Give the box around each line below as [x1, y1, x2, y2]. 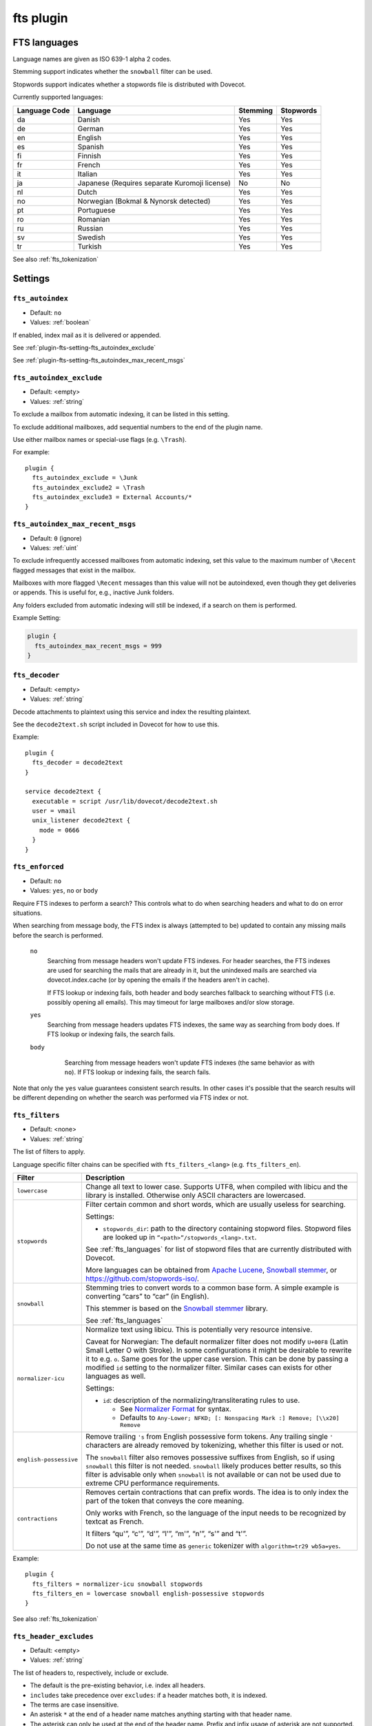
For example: [12, 448, 50, 456]
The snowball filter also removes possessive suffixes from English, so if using [85, 1452, 335, 1462]
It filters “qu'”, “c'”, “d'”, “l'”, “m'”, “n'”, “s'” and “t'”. [85, 1529, 247, 1538]
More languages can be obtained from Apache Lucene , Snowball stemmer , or [85, 1265, 338, 1274]
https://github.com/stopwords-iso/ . [85, 1274, 200, 1283]
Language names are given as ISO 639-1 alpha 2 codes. [12, 55, 172, 64]
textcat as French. [85, 1516, 144, 1526]
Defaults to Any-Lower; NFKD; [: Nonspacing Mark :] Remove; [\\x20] [120, 1413, 340, 1422]
